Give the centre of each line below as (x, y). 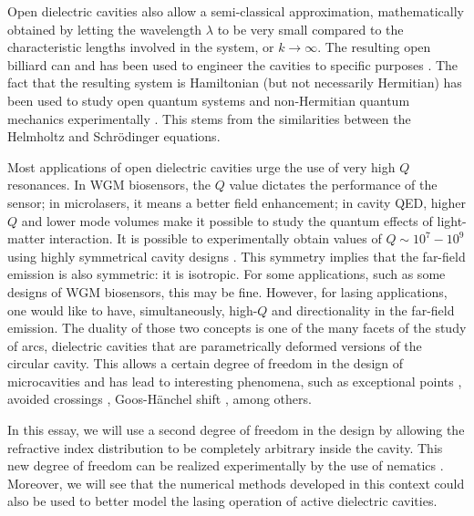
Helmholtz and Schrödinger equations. (114, 136)
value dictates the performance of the (333, 185)
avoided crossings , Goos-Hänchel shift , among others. (160, 399)
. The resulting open (374, 47)
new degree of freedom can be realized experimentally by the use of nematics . (226, 465)
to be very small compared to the (310, 29)
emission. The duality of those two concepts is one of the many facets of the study (237, 328)
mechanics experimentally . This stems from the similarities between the (209, 118)
